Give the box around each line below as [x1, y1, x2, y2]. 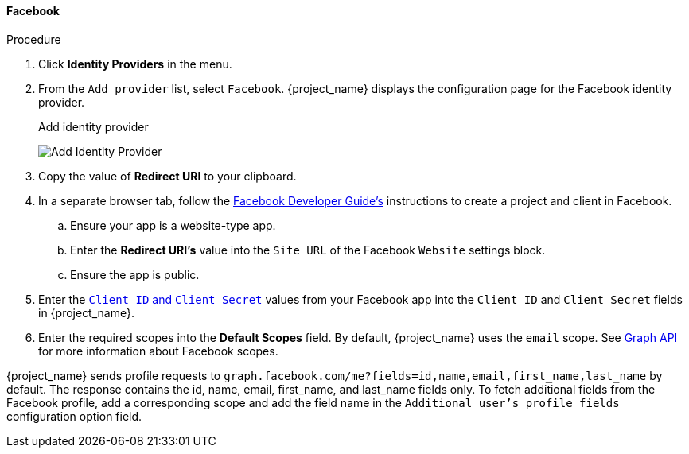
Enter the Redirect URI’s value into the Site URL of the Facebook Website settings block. [70, 243, 546, 257]
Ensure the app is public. [70, 267, 200, 281]
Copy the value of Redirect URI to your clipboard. [38, 169, 297, 183]
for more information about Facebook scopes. [38, 343, 278, 358]
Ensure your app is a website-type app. [70, 218, 276, 232]
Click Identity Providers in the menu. [38, 56, 232, 71]
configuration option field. [6, 409, 142, 423]
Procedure [6, 32, 61, 46]
